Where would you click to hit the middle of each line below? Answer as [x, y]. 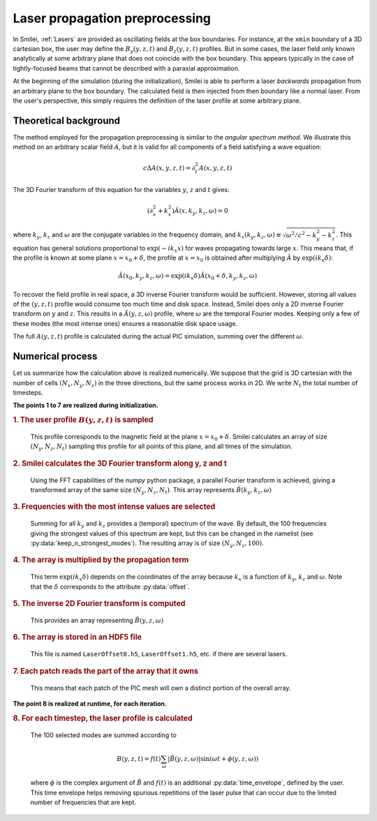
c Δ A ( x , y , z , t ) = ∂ [169, 168]
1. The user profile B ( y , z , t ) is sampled [83, 420]
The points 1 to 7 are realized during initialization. [86, 406]
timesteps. [28, 392]
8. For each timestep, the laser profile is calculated [103, 718]
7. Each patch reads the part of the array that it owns [106, 671]
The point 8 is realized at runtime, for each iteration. [90, 703]
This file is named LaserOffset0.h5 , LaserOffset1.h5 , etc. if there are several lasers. [159, 654]
